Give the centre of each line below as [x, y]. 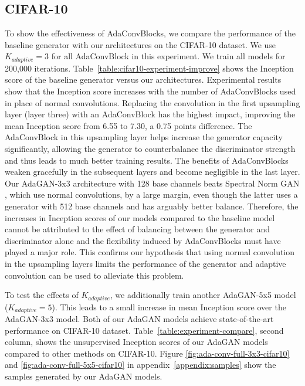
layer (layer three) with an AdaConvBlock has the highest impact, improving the [150, 114]
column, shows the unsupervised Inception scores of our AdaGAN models [136, 342]
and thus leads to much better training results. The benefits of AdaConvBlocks [147, 160]
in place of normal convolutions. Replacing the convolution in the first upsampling [152, 102]
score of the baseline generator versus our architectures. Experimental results [143, 79]
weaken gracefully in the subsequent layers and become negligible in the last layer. [152, 172]
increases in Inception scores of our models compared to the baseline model [140, 217]
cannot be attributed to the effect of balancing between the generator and [138, 229]
